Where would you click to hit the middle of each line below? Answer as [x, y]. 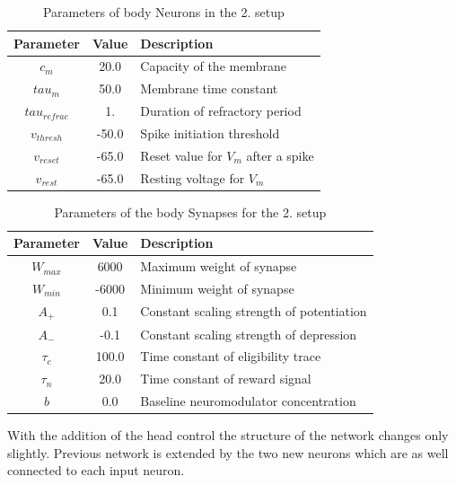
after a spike [280, 155]
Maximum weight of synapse [219, 266]
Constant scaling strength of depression [249, 334]
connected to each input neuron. [96, 470]
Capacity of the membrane [213, 66]
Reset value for [181, 155]
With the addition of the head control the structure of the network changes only [228, 435]
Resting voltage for [193, 177]
